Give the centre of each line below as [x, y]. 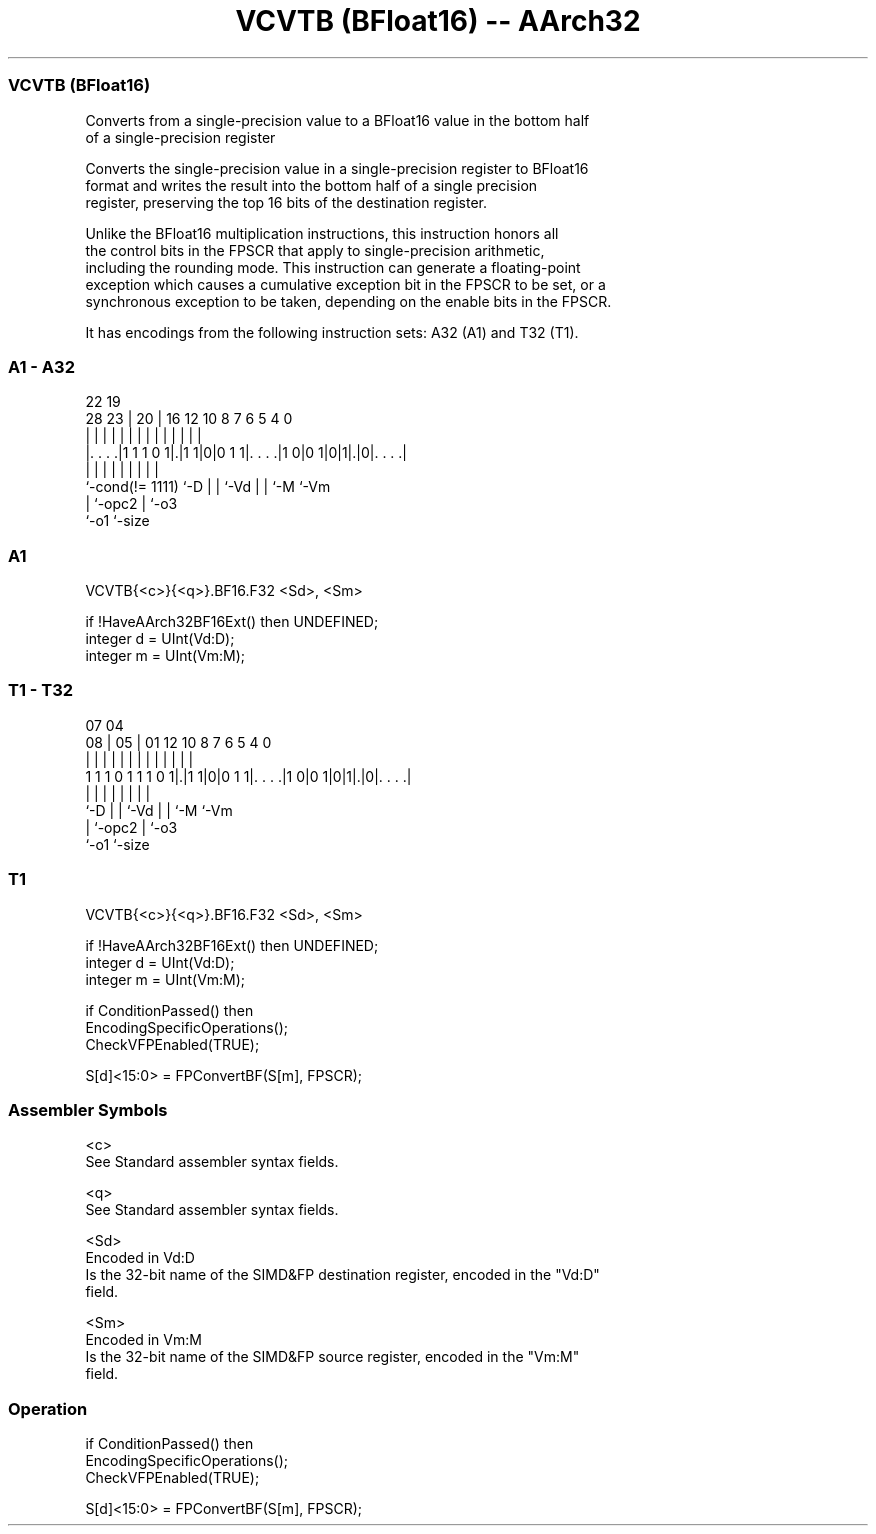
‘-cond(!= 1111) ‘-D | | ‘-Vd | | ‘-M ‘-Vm [208, 487]
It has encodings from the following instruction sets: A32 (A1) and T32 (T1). [332, 332]
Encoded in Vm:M [143, 1340]
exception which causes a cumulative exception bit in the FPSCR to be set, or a [345, 284]
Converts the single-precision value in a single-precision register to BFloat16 [337, 168]
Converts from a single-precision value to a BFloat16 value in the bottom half [337, 120]
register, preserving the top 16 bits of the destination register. [286, 202]
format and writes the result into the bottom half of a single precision [311, 185]
